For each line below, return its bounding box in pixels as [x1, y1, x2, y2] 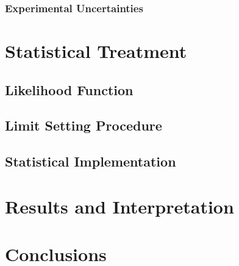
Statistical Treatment [5, 38, 187, 63]
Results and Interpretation [5, 193, 234, 218]
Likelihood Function [5, 80, 134, 99]
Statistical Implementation [5, 152, 176, 171]
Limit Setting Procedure [5, 116, 162, 135]
